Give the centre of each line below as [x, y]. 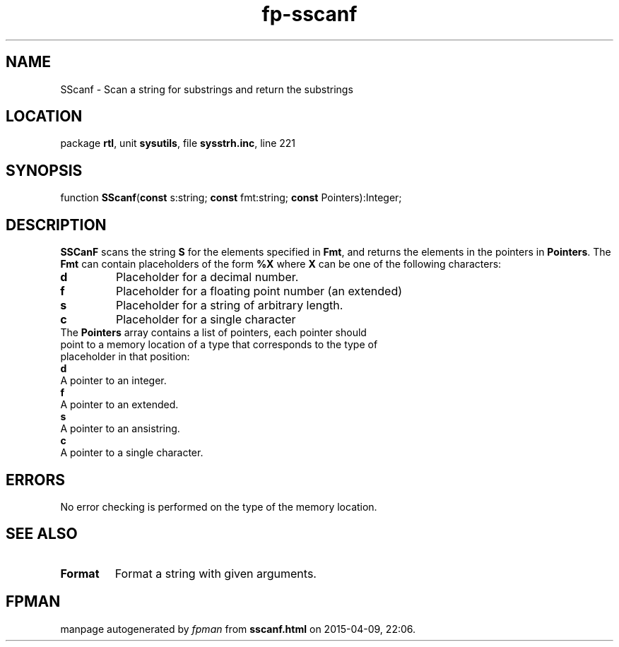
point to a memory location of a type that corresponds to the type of [219, 345]
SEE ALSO [42, 534]
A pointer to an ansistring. [120, 429]
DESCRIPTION [56, 225]
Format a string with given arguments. [216, 573]
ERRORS [36, 480]
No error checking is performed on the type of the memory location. [219, 506]
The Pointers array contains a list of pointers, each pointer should [213, 333]
